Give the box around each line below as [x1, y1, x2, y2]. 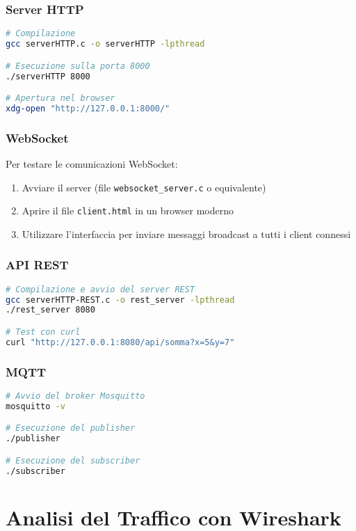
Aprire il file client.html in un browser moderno [22, 203, 234, 218]
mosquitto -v [6, 401, 65, 411]
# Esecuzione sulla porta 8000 [6, 61, 150, 71]
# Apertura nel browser [6, 93, 115, 104]
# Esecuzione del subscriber [6, 455, 140, 466]
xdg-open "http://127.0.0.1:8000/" [6, 103, 170, 113]
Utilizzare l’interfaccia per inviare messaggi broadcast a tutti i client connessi [22, 226, 351, 241]
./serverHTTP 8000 [6, 71, 90, 81]
